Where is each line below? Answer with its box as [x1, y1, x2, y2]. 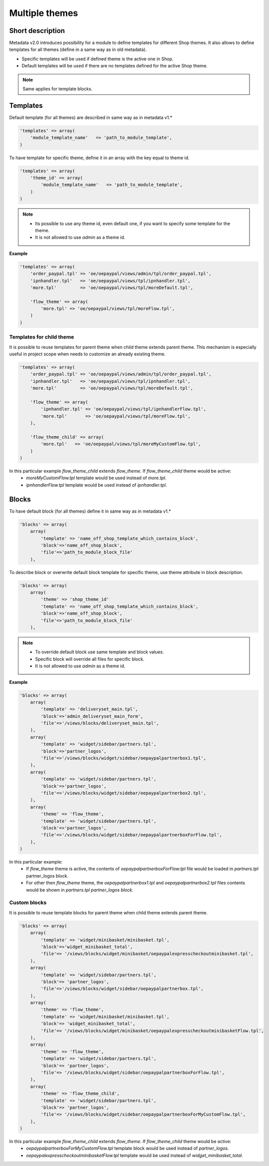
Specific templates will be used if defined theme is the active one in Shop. [21, 55, 174, 62]
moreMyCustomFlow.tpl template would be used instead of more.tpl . [26, 475, 167, 481]
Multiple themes [9, 7, 78, 18]
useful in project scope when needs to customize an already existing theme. [9, 351, 166, 357]
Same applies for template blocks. [22, 86, 93, 92]
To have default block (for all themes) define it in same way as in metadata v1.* [9, 508, 171, 514]
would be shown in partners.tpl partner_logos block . [26, 886, 134, 893]
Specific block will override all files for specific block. [35, 656, 144, 662]
